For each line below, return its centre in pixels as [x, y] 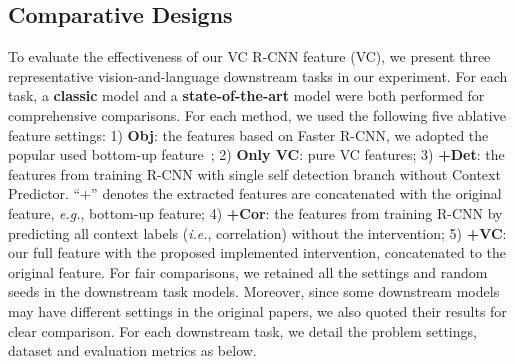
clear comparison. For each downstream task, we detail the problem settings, [242, 330]
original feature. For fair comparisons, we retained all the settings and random [248, 271]
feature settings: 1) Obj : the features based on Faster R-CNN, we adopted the [248, 134]
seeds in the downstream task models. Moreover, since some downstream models [254, 291]
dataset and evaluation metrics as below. [132, 350]
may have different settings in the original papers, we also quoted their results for [257, 310]
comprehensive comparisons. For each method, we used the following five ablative [257, 114]
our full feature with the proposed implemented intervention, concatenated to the [257, 252]
